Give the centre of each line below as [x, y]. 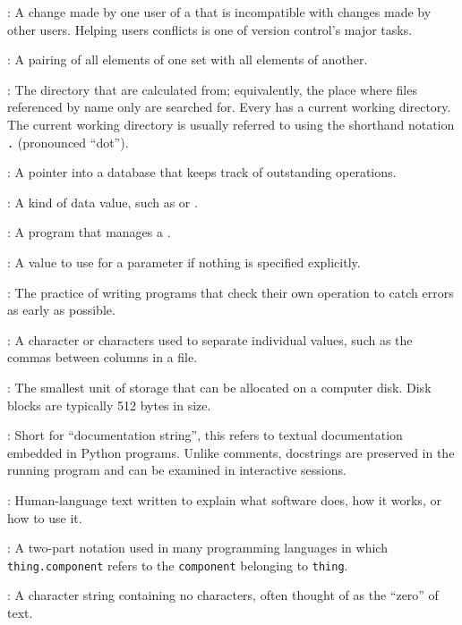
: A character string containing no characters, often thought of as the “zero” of [223, 595]
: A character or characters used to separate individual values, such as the [210, 339]
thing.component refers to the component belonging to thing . [178, 565]
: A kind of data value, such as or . [103, 202]
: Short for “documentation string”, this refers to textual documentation [205, 435]
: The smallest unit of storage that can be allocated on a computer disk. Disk [219, 387]
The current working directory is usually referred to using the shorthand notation [231, 124]
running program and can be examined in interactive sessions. [177, 470]
